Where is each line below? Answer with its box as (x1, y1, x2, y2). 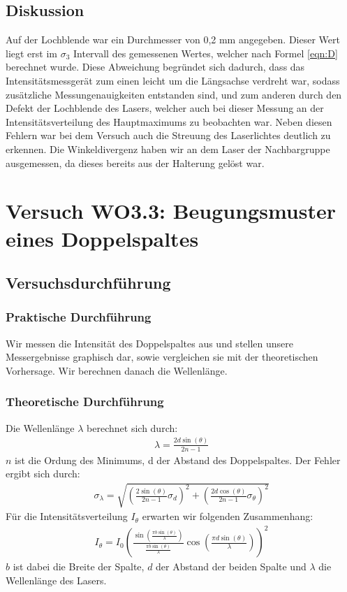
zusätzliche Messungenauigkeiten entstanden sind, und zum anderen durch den (6, 87, 342, 101)
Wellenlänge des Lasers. (6, 573, 107, 588)
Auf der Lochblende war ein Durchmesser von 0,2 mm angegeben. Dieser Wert (6, 32, 340, 47)
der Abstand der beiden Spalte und (156, 559, 307, 574)
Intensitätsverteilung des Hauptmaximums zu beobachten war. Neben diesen (6, 114, 332, 129)
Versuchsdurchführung (6, 272, 171, 294)
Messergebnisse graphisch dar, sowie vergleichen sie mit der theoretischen (6, 349, 318, 364)
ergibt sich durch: (6, 466, 80, 481)
